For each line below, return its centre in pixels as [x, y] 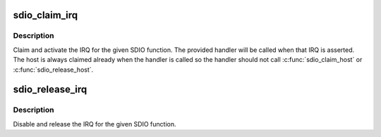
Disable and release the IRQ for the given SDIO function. [95, 124]
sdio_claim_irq [45, 15]
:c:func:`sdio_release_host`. [53, 70]
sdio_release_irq [50, 90]
